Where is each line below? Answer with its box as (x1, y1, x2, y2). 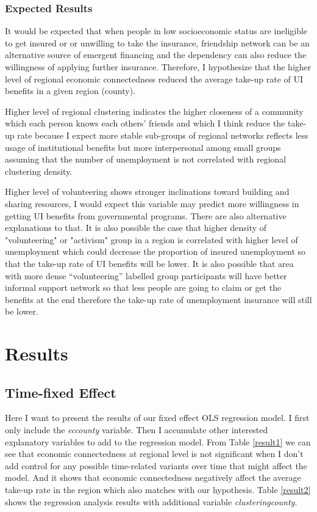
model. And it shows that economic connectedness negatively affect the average (5, 471, 301, 484)
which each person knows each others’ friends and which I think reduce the (5, 117, 285, 130)
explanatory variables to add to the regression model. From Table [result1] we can (5, 435, 311, 448)
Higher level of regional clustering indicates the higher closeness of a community (5, 104, 304, 117)
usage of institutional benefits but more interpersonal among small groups (5, 141, 281, 153)
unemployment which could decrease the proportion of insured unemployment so (5, 245, 306, 258)
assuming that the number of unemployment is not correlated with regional (5, 153, 287, 166)
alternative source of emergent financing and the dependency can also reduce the (5, 48, 307, 61)
